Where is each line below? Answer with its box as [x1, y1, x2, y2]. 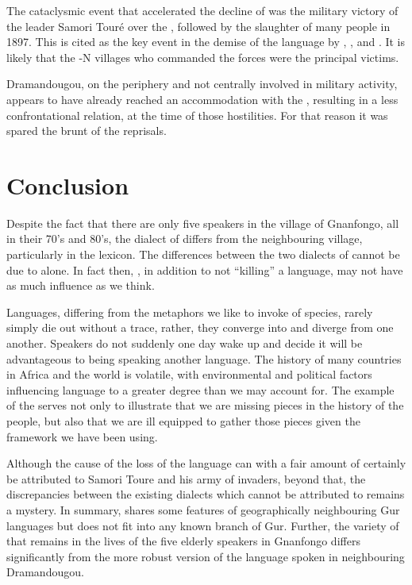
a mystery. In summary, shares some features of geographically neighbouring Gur [6, 501, 400, 518]
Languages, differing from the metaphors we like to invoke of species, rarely [6, 303, 373, 320]
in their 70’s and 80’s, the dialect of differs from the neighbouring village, [6, 230, 363, 247]
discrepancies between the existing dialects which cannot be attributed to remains [6, 486, 405, 502]
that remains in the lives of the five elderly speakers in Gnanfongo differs [6, 533, 360, 549]
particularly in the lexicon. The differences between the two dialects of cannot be [6, 246, 400, 263]
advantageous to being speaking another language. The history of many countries [6, 350, 402, 367]
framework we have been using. [6, 428, 158, 445]
